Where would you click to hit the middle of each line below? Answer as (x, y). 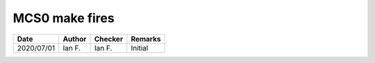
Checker (109, 39)
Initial (140, 48)
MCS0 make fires (64, 18)
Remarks (146, 39)
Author (75, 39)
